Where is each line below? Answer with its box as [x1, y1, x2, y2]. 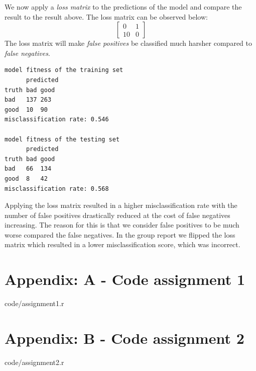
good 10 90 [5, 106, 48, 113]
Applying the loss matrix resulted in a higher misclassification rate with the [5, 200, 237, 210]
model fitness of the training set [5, 66, 123, 74]
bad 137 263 [5, 96, 52, 104]
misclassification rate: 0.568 [5, 185, 109, 192]
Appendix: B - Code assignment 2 [5, 327, 244, 348]
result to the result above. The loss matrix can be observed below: [5, 11, 208, 22]
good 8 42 [5, 175, 48, 182]
